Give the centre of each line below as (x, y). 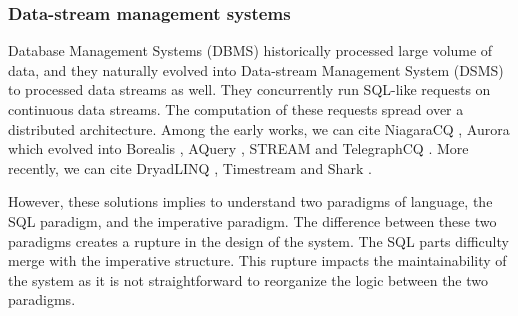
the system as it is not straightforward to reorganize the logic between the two (248, 279)
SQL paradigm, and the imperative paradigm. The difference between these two (252, 220)
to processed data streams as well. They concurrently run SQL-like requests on (249, 89)
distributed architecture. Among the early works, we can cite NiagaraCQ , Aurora (259, 128)
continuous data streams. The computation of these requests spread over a (236, 109)
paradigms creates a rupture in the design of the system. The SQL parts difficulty (258, 240)
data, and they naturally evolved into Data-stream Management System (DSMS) (256, 69)
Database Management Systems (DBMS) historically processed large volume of (250, 50)
